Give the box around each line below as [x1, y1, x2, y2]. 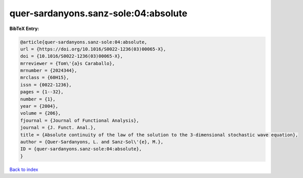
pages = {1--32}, [20, 89, 64, 95]
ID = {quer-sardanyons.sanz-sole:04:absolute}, [20, 146, 142, 152]
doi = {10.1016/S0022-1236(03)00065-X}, [20, 54, 123, 59]
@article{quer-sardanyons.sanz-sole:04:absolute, [20, 39, 147, 45]
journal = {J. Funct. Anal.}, [20, 125, 96, 131]
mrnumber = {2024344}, [20, 68, 77, 73]
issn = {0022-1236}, [20, 82, 72, 88]
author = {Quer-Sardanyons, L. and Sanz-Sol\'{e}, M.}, [20, 139, 164, 145]
